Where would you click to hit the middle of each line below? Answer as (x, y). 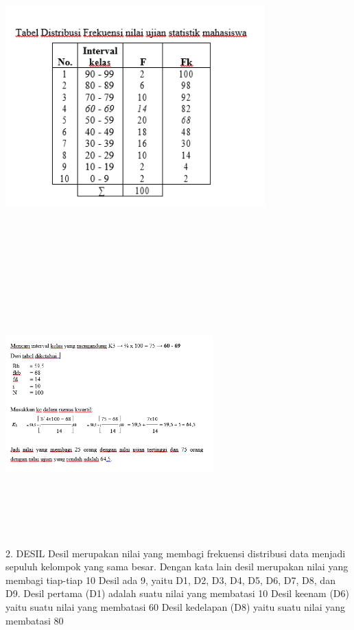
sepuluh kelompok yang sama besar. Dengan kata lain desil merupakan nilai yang (177, 567)
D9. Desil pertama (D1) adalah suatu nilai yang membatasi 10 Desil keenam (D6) (178, 593)
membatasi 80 (35, 620)
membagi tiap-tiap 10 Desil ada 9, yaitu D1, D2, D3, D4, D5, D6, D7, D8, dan (170, 580)
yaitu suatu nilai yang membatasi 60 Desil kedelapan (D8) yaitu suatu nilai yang (175, 607)
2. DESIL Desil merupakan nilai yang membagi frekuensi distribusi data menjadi (176, 553)
